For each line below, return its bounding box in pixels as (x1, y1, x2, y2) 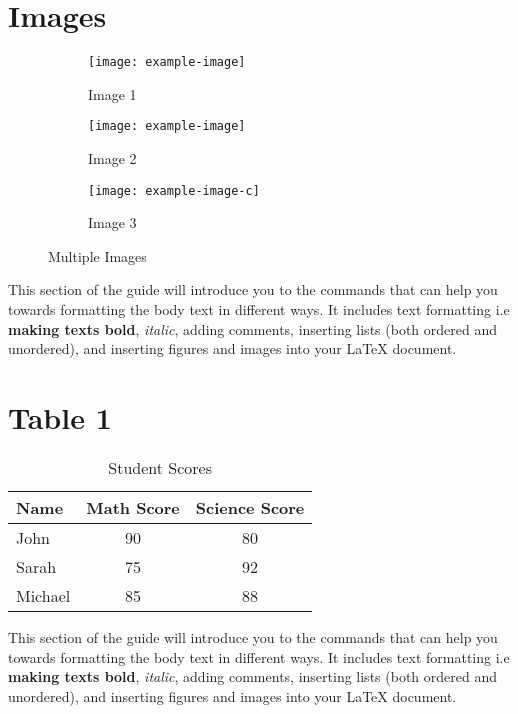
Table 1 (8, 397, 112, 438)
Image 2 (88, 148, 137, 169)
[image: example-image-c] (88, 183, 260, 198)
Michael (16, 583, 71, 607)
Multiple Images (48, 245, 147, 266)
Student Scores (108, 455, 212, 479)
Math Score (86, 495, 180, 519)
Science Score (195, 495, 305, 519)
